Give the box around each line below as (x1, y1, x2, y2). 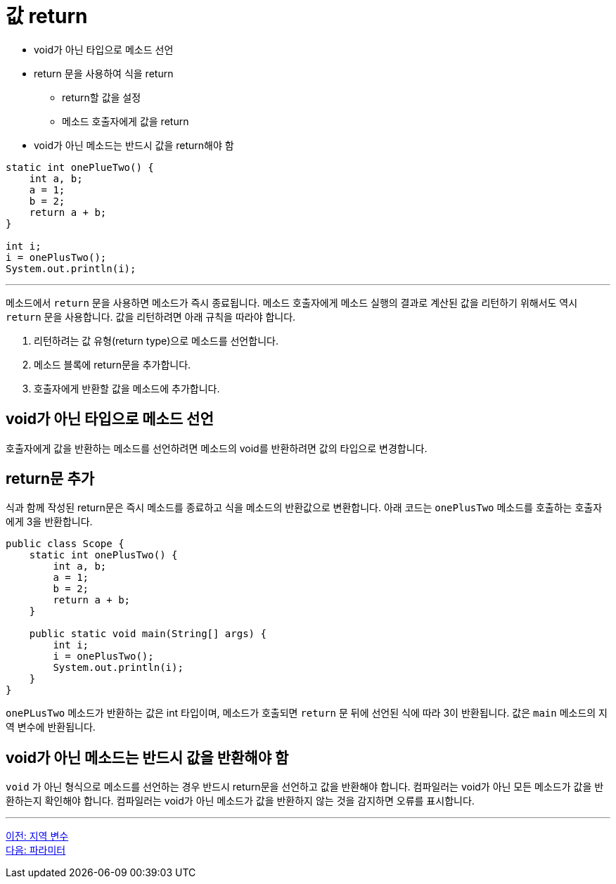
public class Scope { (6, 538, 124, 550)
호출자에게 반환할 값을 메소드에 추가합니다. (34, 382, 220, 395)
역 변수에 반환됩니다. (6, 721, 96, 734)
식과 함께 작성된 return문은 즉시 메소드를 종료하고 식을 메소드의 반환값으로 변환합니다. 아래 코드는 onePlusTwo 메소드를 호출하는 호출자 (6, 501, 603, 514)
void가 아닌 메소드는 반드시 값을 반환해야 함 (6, 748, 289, 767)
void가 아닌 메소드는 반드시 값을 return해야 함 (34, 139, 234, 151)
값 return (6, 4, 88, 28)
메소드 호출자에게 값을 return (62, 115, 189, 127)
